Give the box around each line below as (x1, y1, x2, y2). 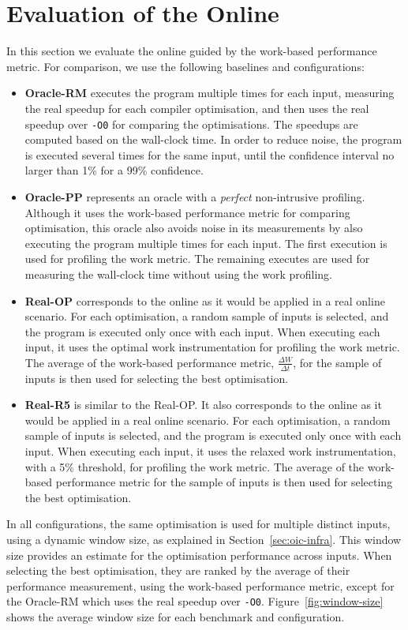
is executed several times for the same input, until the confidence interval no (24, 146, 395, 163)
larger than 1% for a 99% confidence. (24, 162, 204, 178)
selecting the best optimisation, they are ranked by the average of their (6, 562, 350, 579)
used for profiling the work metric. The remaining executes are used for (24, 250, 370, 267)
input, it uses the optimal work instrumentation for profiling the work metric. (24, 339, 400, 355)
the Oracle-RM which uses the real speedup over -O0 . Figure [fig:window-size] (6, 593, 384, 609)
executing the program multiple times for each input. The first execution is (24, 234, 387, 251)
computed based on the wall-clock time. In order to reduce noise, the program (24, 131, 402, 148)
